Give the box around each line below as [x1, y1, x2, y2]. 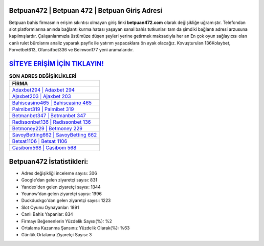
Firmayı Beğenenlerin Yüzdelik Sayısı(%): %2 [21, 218, 112, 224]
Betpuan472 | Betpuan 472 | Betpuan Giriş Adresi [9, 6, 162, 15]
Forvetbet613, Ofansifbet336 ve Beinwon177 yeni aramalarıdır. [9, 47, 134, 53]
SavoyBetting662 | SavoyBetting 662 [12, 132, 97, 138]
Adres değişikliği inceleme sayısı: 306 [21, 170, 97, 176]
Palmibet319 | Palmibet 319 [12, 106, 74, 112]
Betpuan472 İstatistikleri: [9, 157, 88, 166]
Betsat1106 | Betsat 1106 [12, 138, 67, 145]
